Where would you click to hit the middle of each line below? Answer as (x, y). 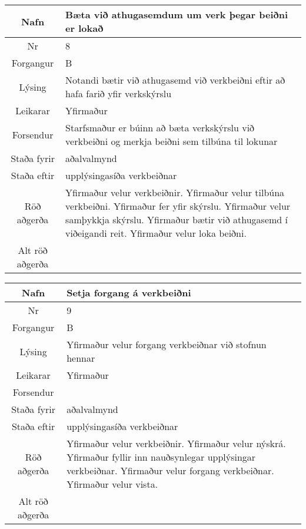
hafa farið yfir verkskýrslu (119, 93)
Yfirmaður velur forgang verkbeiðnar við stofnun (167, 344)
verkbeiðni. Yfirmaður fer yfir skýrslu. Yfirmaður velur (178, 206)
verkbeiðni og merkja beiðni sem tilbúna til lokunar (172, 141)
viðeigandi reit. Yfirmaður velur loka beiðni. (156, 233)
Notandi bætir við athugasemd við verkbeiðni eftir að (175, 80)
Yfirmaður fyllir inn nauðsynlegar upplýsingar (161, 457)
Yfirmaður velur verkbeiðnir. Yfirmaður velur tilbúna (175, 192)
